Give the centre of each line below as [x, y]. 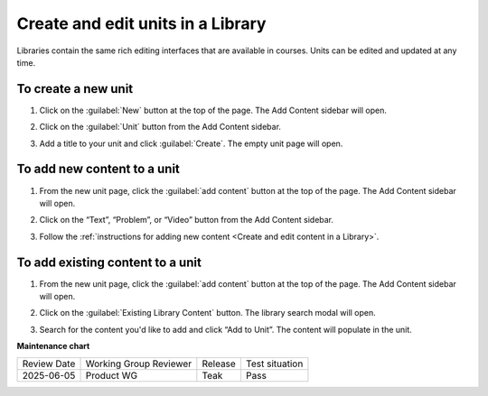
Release [219, 364]
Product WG [112, 375]
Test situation [274, 364]
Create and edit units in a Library [141, 23]
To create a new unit [75, 89]
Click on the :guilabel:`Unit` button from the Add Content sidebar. [160, 127]
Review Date [49, 364]
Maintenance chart [53, 346]
